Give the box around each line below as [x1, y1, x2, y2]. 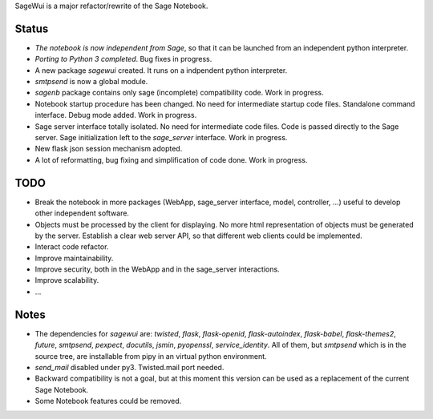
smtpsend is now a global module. [34, 77, 148, 87]
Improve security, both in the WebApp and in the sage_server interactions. [34, 264, 280, 274]
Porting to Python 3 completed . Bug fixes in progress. [34, 54, 212, 64]
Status [14, 22, 49, 35]
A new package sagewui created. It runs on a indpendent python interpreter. [34, 65, 288, 75]
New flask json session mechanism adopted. [34, 144, 183, 154]
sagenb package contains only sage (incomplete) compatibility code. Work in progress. [34, 88, 324, 98]
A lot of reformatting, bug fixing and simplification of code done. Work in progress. [34, 155, 308, 164]
